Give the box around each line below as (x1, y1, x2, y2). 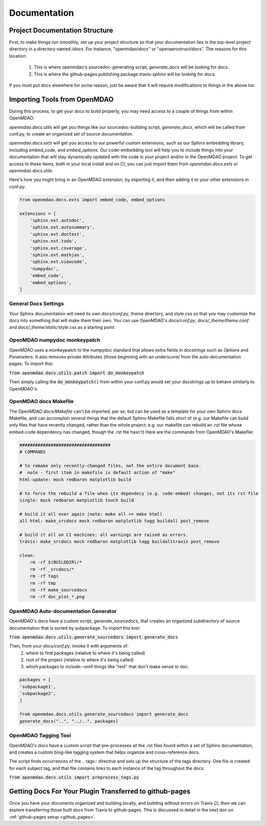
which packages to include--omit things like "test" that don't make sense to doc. (26, 664, 189, 670)
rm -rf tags (30, 574, 59, 579)
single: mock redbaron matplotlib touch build (19, 497, 134, 503)
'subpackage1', (19, 683, 56, 689)
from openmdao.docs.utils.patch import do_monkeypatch (9, 370, 145, 376)
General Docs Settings (9, 300, 64, 307)
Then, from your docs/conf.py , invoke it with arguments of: (9, 643, 129, 649)
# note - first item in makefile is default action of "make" (19, 470, 176, 475)
